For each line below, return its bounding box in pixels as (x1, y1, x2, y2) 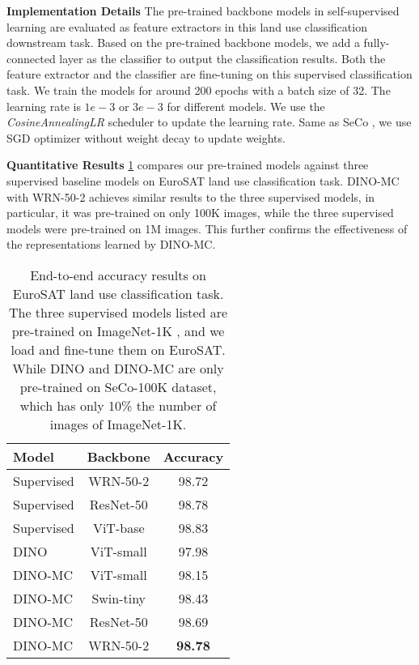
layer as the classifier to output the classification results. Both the (59, 49, 386, 66)
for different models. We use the (167, 97, 325, 114)
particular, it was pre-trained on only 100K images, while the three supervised (6, 204, 394, 221)
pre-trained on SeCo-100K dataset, (19, 377, 217, 396)
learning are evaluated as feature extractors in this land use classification (6, 18, 367, 35)
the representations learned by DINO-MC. (6, 236, 216, 253)
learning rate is (6, 97, 81, 114)
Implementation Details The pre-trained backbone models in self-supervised (6, 2, 400, 19)
